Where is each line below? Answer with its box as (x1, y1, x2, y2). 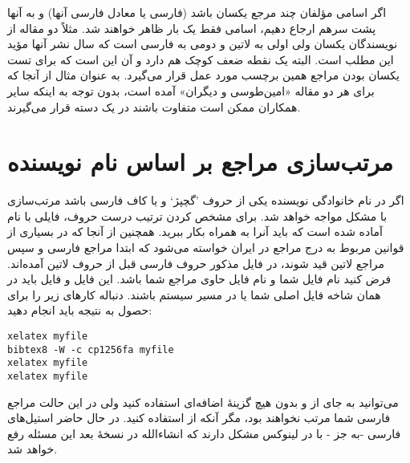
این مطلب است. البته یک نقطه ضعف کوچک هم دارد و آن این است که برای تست (7, 51, 394, 67)
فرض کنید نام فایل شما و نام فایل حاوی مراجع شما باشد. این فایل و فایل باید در (7, 270, 392, 287)
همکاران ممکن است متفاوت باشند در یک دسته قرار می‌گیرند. (7, 98, 301, 115)
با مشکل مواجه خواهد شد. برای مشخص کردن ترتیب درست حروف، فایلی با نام (7, 207, 388, 224)
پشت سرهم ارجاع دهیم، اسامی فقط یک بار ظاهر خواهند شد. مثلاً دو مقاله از (7, 19, 376, 36)
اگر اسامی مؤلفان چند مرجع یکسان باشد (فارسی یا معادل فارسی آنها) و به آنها (7, 4, 387, 20)
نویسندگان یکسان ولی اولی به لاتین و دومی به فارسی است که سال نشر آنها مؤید (7, 35, 398, 52)
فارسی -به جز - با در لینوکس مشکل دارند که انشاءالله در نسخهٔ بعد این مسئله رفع (7, 424, 401, 441)
